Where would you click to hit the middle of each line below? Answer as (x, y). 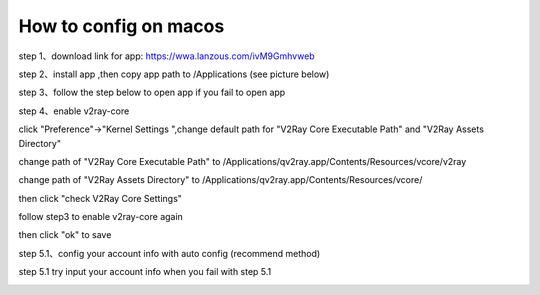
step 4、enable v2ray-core (74, 111)
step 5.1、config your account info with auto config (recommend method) (169, 253)
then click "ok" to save (65, 235)
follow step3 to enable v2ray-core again (101, 217)
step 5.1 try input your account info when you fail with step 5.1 (145, 272)
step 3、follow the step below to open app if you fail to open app (152, 92)
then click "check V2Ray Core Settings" (100, 198)
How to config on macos (121, 26)
